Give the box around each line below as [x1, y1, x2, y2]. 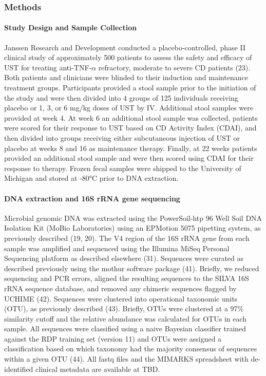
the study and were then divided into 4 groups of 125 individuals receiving [4, 92, 238, 103]
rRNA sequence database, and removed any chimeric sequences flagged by [4, 283, 237, 293]
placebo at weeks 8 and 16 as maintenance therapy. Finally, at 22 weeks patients [4, 142, 257, 153]
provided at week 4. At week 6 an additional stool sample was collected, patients [4, 112, 258, 123]
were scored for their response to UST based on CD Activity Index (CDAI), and [4, 122, 257, 133]
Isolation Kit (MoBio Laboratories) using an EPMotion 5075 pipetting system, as [4, 222, 261, 233]
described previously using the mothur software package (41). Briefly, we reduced [4, 262, 259, 273]
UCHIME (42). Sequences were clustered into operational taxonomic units [4, 293, 238, 304]
